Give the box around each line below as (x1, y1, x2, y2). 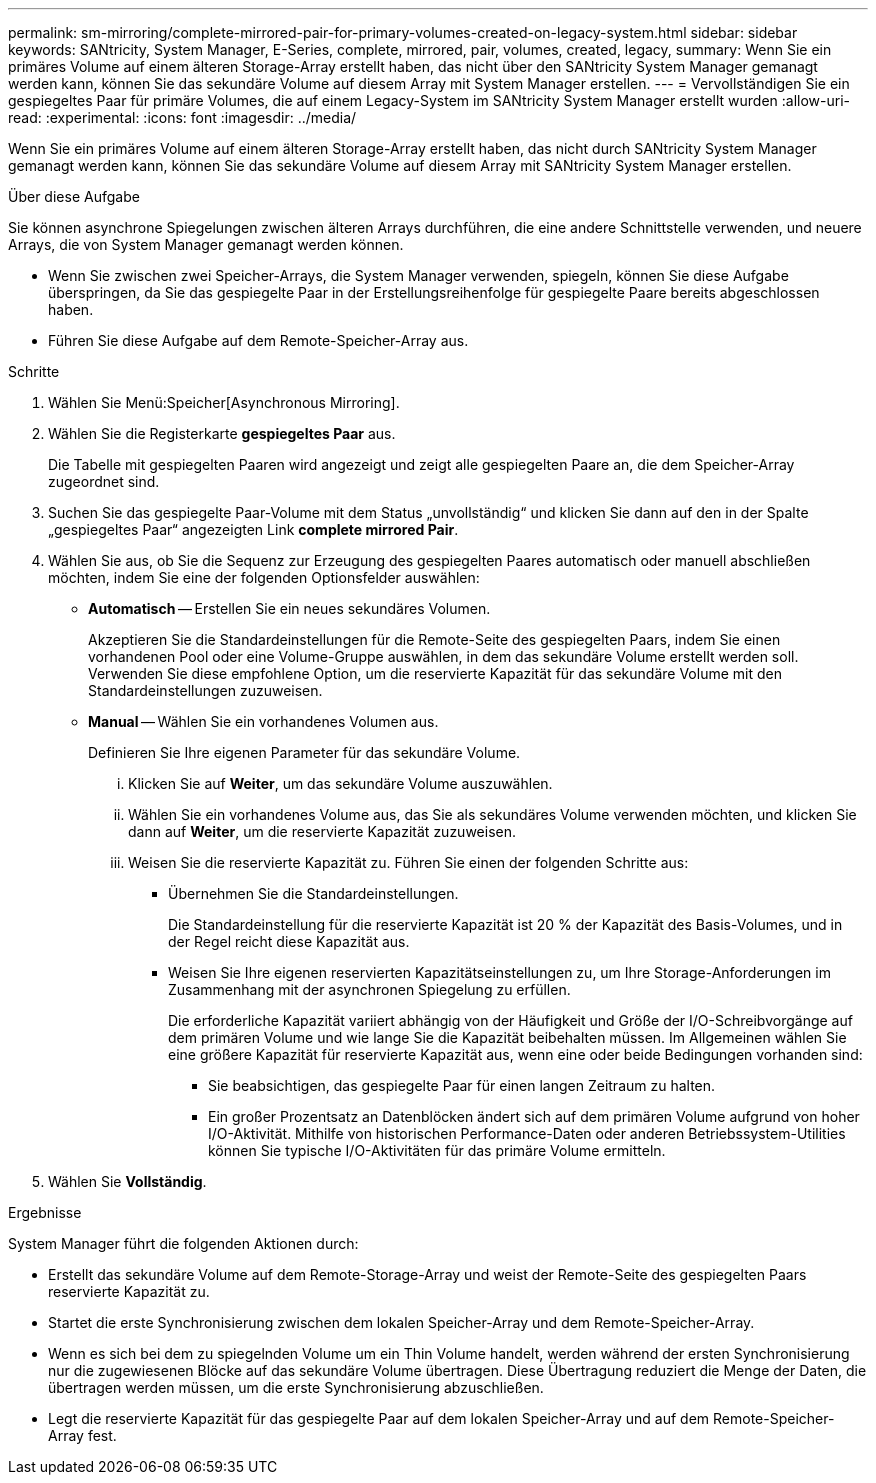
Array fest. (48, 1427, 117, 1444)
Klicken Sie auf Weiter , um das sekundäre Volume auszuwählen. (128, 775, 553, 792)
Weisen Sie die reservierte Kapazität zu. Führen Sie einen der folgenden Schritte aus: (128, 854, 689, 871)
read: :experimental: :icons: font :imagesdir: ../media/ (8, 109, 357, 126)
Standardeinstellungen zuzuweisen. (88, 682, 323, 699)
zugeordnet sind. (48, 473, 160, 490)
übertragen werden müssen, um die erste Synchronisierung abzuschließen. (48, 1379, 544, 1396)
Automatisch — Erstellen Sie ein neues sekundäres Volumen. (88, 600, 491, 617)
